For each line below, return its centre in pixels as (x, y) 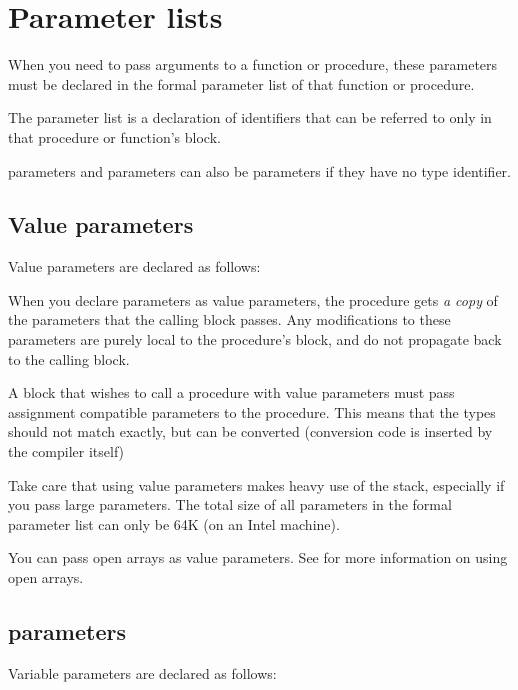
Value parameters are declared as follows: (134, 266)
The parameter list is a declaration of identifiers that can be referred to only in (250, 117)
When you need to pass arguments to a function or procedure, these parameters (253, 64)
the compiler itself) (66, 451)
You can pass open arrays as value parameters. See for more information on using (258, 557)
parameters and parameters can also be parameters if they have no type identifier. (260, 170)
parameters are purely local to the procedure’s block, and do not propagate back (255, 339)
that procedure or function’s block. (114, 136)
